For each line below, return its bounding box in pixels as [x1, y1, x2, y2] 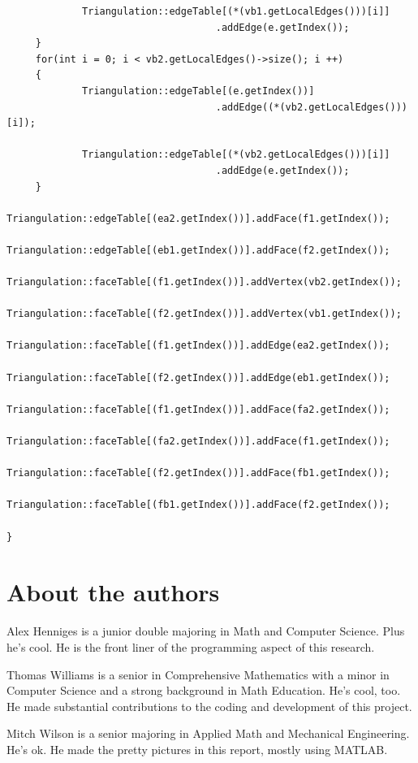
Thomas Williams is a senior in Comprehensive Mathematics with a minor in [6, 665, 390, 683]
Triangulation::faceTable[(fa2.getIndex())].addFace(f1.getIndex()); [6, 436, 390, 448]
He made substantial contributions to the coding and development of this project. [6, 697, 412, 714]
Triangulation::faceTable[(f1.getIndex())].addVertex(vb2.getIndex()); [6, 276, 402, 288]
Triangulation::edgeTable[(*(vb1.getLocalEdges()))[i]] [82, 6, 390, 17]
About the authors [6, 575, 220, 609]
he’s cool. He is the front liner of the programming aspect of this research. [6, 638, 375, 655]
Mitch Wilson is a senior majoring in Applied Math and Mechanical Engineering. [6, 725, 410, 742]
